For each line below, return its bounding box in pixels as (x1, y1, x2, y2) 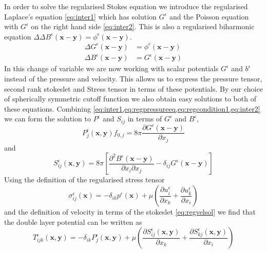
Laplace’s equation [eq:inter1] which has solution (4, 11, 157, 22)
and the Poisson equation (169, 11, 249, 22)
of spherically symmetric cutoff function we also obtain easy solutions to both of (4, 93, 256, 104)
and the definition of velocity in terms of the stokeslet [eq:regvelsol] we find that (4, 206, 256, 217)
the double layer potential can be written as (4, 216, 142, 227)
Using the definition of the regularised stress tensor (4, 174, 165, 185)
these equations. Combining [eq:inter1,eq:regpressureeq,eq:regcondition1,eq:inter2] (4, 103, 260, 114)
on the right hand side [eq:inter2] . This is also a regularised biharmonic (31, 21, 255, 32)
